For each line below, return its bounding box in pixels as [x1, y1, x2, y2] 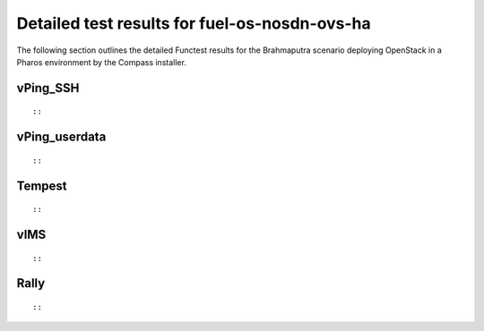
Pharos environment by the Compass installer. [16, 56, 187, 67]
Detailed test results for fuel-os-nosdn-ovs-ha [16, 13, 371, 33]
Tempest [16, 178, 67, 193]
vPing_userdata [16, 130, 107, 145]
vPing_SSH [16, 81, 80, 96]
